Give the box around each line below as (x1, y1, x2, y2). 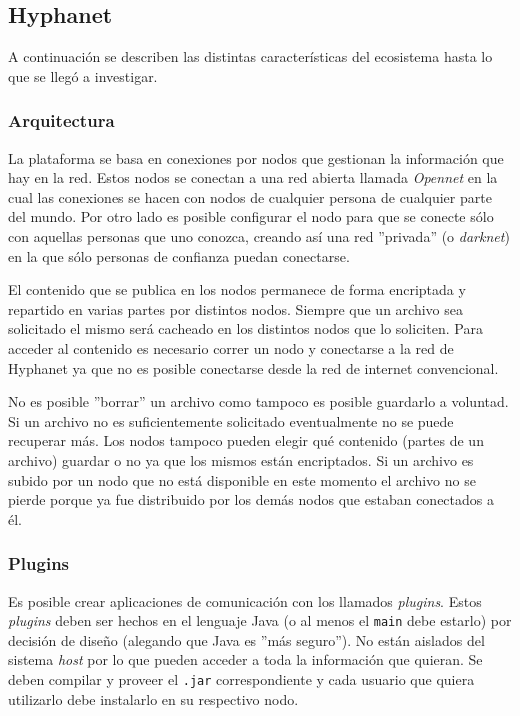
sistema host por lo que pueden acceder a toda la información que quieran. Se (8, 649, 483, 670)
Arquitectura (8, 108, 115, 133)
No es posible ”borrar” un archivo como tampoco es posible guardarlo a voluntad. (8, 391, 509, 412)
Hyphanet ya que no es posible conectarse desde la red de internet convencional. (8, 357, 499, 378)
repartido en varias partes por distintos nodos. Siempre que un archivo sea (8, 298, 463, 319)
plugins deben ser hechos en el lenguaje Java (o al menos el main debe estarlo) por (8, 610, 512, 631)
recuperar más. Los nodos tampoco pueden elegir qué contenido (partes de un (8, 430, 484, 451)
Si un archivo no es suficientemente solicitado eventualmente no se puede (8, 410, 454, 431)
